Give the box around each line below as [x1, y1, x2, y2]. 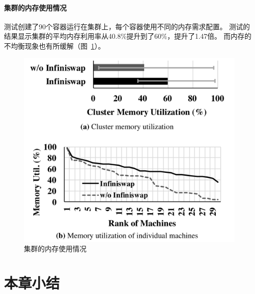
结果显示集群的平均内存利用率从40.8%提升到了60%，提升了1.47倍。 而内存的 [4, 31, 252, 41]
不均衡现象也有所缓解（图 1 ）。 [4, 40, 105, 51]
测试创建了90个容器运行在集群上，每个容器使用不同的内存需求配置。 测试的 [4, 21, 250, 31]
